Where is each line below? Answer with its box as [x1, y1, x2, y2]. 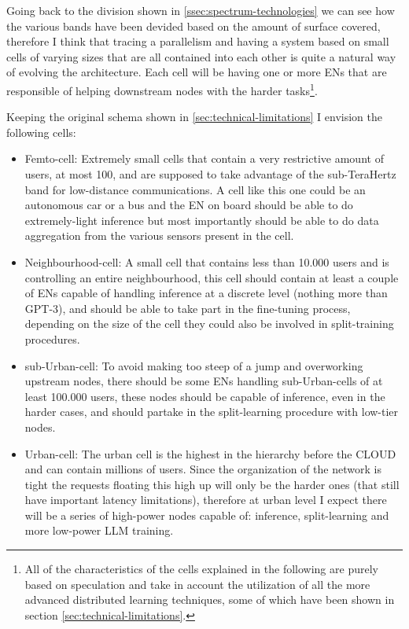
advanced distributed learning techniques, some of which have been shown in [24, 591, 395, 608]
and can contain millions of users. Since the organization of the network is [24, 461, 381, 477]
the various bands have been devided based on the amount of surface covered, [6, 17, 381, 34]
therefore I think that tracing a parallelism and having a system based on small [6, 33, 389, 50]
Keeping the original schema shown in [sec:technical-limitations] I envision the [6, 109, 382, 125]
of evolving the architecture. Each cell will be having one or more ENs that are [6, 64, 387, 80]
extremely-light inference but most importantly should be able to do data [24, 212, 379, 228]
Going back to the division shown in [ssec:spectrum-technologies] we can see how [6, 2, 395, 18]
